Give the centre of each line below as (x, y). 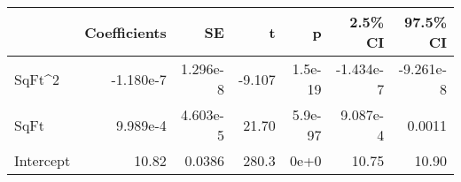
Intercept (43, 160)
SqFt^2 (37, 79)
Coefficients (125, 32)
